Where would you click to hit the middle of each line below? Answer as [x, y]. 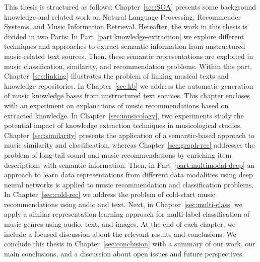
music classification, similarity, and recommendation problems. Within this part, [128, 66]
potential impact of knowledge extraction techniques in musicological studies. [123, 125]
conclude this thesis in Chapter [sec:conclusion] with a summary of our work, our [130, 244]
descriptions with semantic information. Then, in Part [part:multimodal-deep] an [129, 165]
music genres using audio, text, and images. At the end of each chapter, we [120, 224]
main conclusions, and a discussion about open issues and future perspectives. [124, 253]
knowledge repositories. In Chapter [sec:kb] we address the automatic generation [129, 85]
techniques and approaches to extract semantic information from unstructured [125, 46]
